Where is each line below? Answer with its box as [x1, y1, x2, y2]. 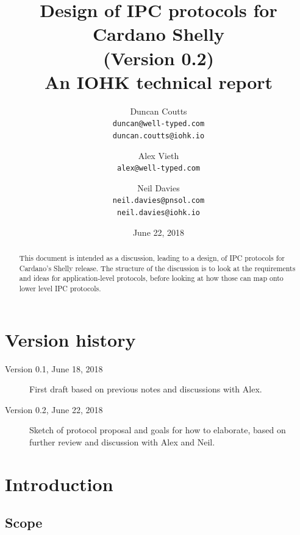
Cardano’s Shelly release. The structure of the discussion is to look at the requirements [19, 263, 296, 273]
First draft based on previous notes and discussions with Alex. [29, 383, 262, 395]
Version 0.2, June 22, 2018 [5, 403, 103, 416]
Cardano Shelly [93, 21, 224, 46]
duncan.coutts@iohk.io [112, 131, 205, 140]
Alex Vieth [138, 149, 179, 161]
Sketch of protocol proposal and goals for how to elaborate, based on [29, 423, 286, 436]
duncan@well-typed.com [112, 119, 205, 129]
